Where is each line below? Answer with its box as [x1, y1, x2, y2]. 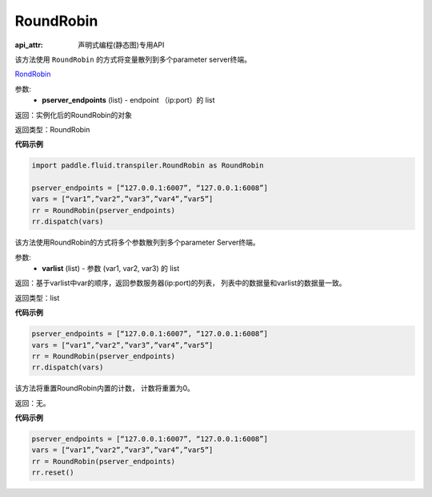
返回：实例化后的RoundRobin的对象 [14, 110, 132, 119]
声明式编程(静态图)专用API [78, 40, 165, 50]
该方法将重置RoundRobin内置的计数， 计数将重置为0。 [14, 383, 195, 393]
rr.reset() [31, 468, 74, 477]
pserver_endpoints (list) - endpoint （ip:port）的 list [42, 95, 215, 105]
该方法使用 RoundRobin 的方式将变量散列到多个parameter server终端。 [14, 55, 252, 64]
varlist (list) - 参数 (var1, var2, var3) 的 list [42, 263, 180, 273]
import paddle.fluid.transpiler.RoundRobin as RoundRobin [31, 161, 264, 170]
